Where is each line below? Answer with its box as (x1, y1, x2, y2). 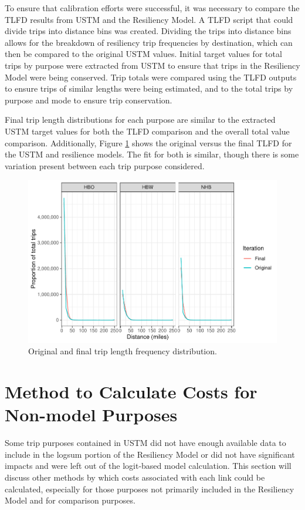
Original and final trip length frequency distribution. (28, 345, 217, 357)
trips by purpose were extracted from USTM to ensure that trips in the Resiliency (5, 59, 300, 71)
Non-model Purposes (5, 402, 178, 427)
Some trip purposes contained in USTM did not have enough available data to (5, 437, 286, 449)
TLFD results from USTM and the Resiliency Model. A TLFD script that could (5, 13, 293, 25)
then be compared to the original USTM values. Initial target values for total (5, 48, 282, 60)
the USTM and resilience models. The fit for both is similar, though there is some (5, 148, 299, 160)
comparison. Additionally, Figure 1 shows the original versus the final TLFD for (5, 136, 292, 149)
